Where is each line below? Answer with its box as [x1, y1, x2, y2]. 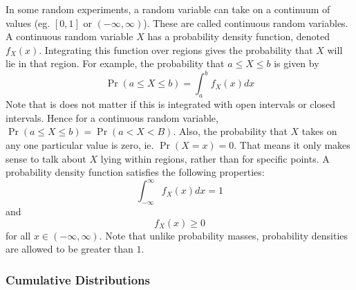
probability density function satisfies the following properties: [6, 165, 265, 179]
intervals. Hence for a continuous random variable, [6, 110, 218, 125]
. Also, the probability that [173, 124, 288, 138]
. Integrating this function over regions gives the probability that [39, 42, 313, 57]
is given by [274, 56, 319, 71]
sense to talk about [6, 151, 86, 165]
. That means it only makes [234, 138, 350, 152]
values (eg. [6, 15, 50, 30]
